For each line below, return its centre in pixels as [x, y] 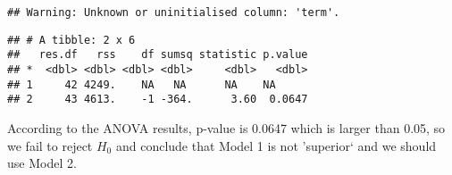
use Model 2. [42, 163]
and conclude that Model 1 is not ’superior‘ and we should [276, 145]
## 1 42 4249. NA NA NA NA [142, 84]
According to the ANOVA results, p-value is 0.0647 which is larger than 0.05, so [226, 127]
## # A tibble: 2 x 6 [71, 40]
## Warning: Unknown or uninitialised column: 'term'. [174, 12]
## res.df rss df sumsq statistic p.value [158, 55]
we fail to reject [50, 145]
